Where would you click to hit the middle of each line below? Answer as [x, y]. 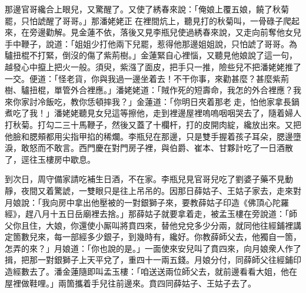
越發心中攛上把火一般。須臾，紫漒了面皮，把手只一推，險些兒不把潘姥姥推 [149, 66]
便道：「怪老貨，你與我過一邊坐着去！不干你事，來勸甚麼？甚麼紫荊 [159, 78]
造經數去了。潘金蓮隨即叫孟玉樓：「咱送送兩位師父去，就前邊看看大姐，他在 [151, 271]
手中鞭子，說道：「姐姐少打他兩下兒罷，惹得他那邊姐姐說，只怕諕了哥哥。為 [151, 43]
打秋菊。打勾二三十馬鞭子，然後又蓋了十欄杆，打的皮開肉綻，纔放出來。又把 [153, 124]
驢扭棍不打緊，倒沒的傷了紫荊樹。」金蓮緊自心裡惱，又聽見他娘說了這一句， [151, 55]
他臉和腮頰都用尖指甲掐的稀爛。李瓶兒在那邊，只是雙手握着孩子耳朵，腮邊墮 [153, 136]
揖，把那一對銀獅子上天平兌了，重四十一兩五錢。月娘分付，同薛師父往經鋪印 [153, 260]
